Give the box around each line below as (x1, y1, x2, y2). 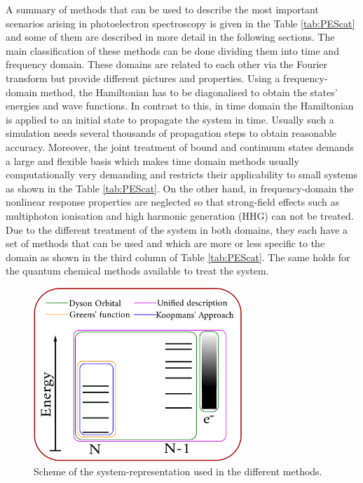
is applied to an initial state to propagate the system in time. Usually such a (6, 112, 334, 126)
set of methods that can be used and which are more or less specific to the (6, 236, 325, 251)
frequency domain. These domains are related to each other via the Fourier (6, 57, 328, 72)
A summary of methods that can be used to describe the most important (6, 2, 319, 16)
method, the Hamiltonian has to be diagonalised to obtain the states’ (40, 84, 338, 99)
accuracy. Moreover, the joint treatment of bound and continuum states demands (6, 139, 355, 154)
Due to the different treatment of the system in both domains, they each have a (6, 222, 348, 237)
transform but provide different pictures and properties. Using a (6, 70, 280, 85)
